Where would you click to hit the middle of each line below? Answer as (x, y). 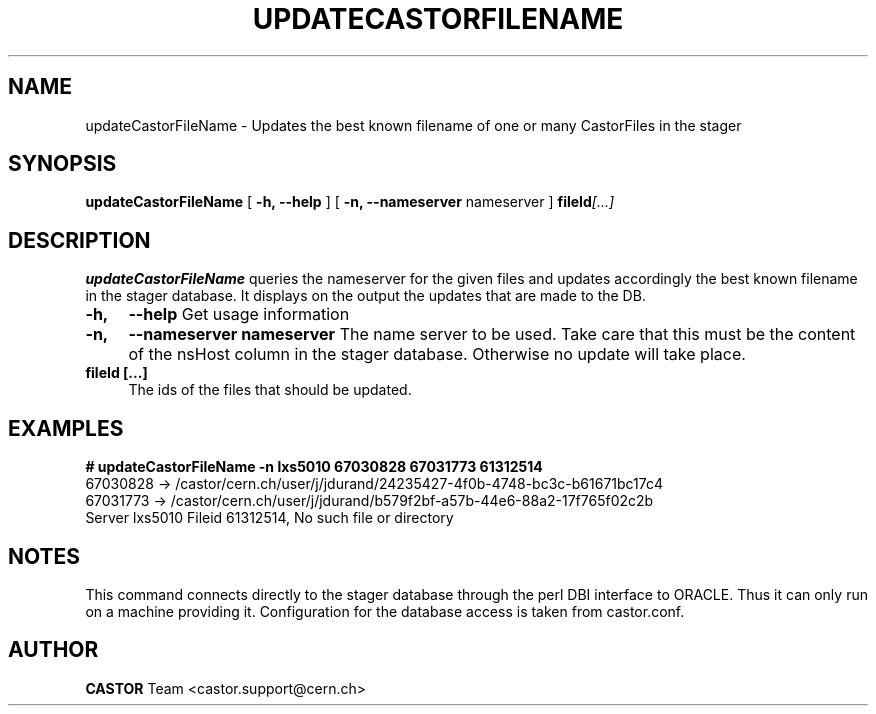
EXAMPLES (66, 428)
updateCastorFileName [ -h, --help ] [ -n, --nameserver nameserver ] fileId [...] (350, 202)
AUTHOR (53, 650)
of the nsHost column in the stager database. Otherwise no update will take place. (437, 354)
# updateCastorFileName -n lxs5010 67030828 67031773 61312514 (314, 467)
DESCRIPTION (79, 240)
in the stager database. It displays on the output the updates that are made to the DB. (365, 296)
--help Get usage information (239, 314)
